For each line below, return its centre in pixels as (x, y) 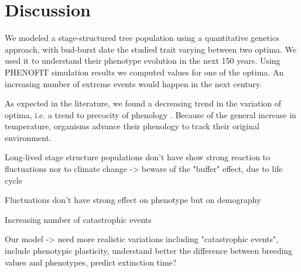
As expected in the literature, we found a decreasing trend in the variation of (143, 103)
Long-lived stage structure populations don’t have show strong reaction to (138, 157)
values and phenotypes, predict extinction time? (91, 262)
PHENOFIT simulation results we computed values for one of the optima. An (144, 72)
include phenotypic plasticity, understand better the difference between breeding (149, 251)
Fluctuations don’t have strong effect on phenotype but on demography (133, 200)
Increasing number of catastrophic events (78, 219)
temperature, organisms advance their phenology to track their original (132, 126)
